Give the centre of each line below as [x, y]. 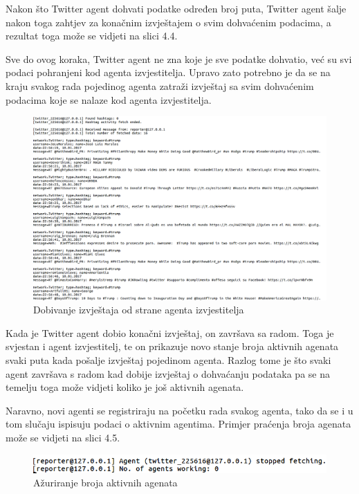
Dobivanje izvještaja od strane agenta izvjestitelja [139, 310]
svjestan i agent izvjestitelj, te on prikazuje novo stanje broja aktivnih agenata [172, 346]
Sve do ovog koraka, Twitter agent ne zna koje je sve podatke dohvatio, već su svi [179, 58]
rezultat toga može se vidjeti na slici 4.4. [92, 36]
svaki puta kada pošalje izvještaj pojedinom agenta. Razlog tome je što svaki [168, 359]
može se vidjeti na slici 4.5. [63, 437]
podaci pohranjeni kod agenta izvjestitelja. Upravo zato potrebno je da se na [168, 72]
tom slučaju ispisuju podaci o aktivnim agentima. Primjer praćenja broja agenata [178, 424]
